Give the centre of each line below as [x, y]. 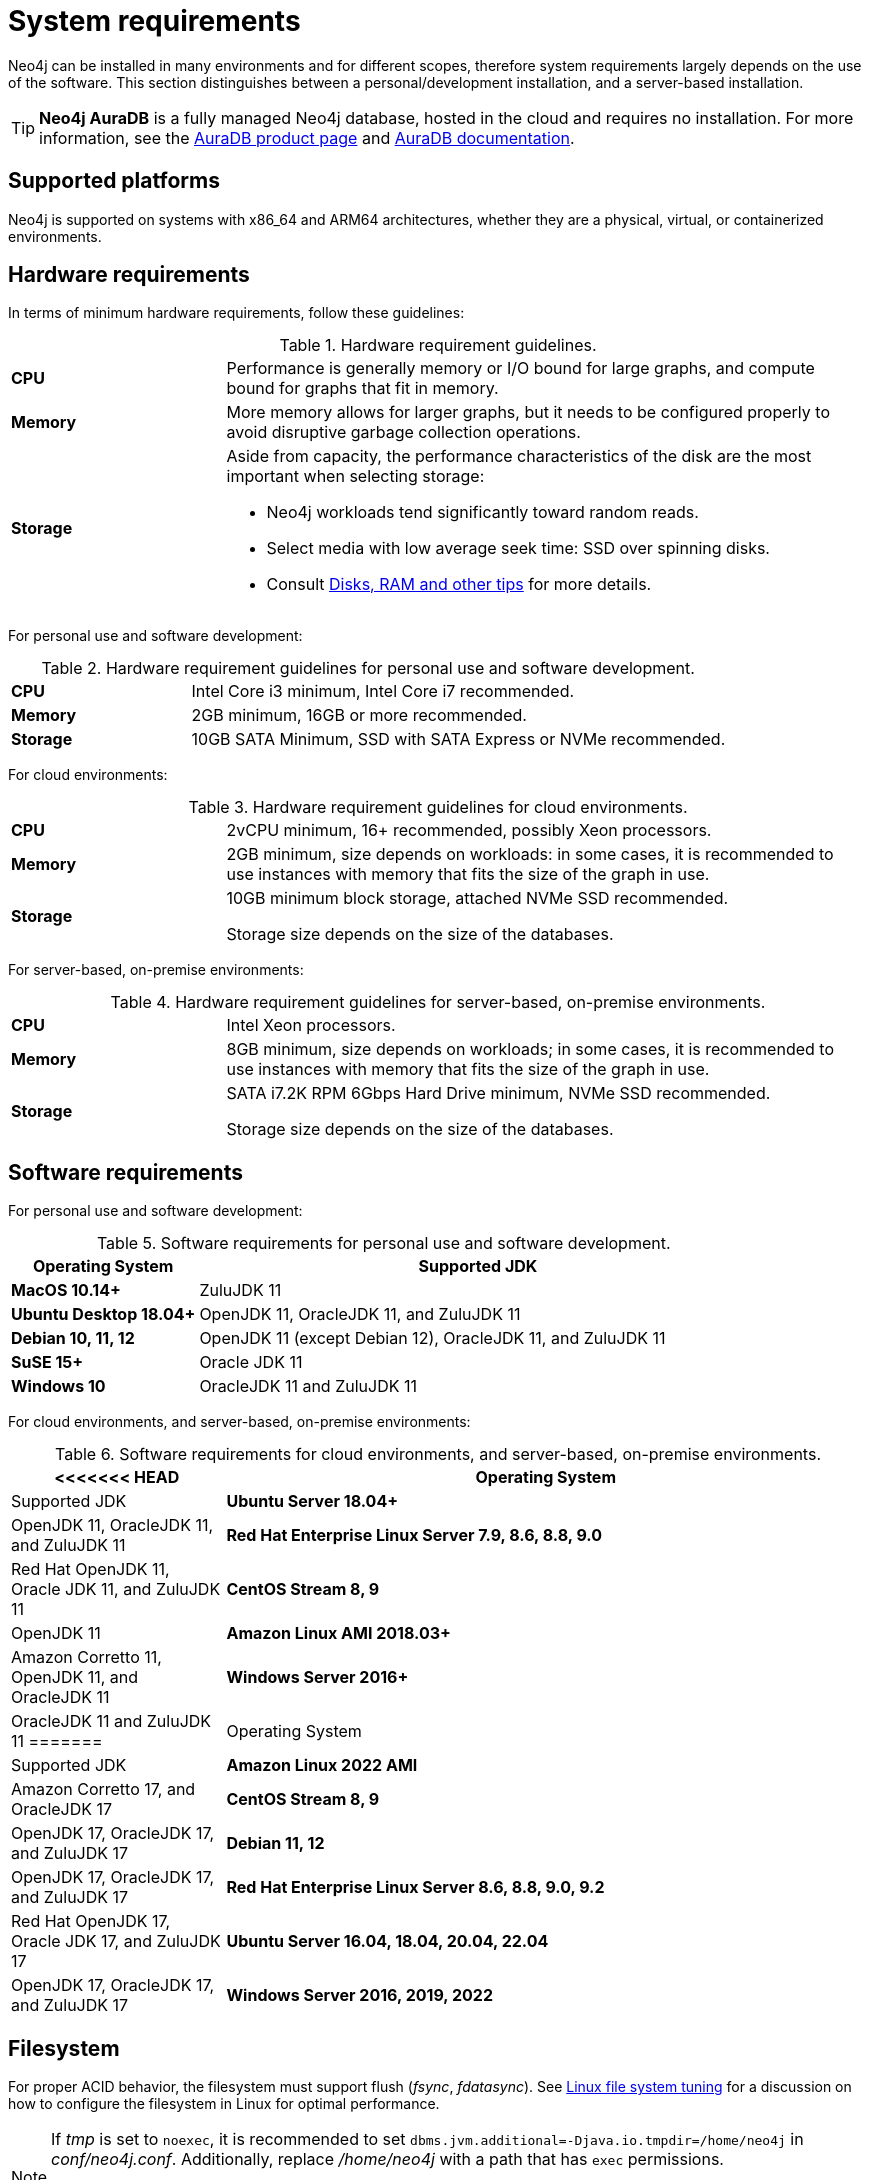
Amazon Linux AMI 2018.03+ [338, 1633]
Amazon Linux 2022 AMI [322, 1765]
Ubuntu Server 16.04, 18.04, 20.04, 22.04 [387, 1941]
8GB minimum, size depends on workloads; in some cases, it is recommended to [530, 1049]
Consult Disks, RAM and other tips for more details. [459, 584]
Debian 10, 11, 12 [73, 1338]
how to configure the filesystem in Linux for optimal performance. [224, 2104]
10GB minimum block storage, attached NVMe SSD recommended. [477, 898]
